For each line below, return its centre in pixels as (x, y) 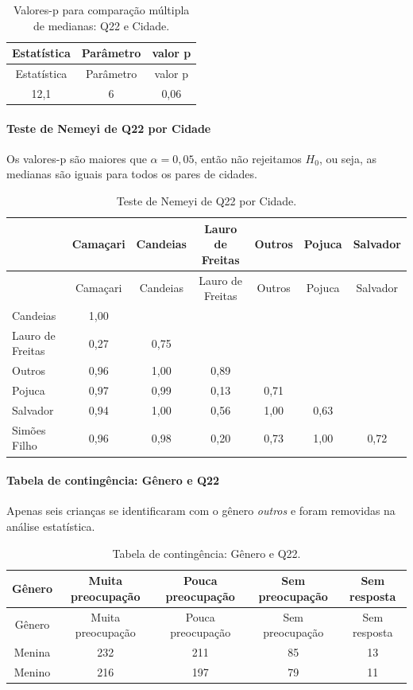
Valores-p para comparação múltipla (101, 10)
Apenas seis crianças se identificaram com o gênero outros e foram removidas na (201, 511)
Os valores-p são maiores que (77, 158)
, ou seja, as (347, 158)
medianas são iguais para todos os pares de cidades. (132, 174)
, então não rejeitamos (248, 158)
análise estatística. (51, 526)
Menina (32, 651)
